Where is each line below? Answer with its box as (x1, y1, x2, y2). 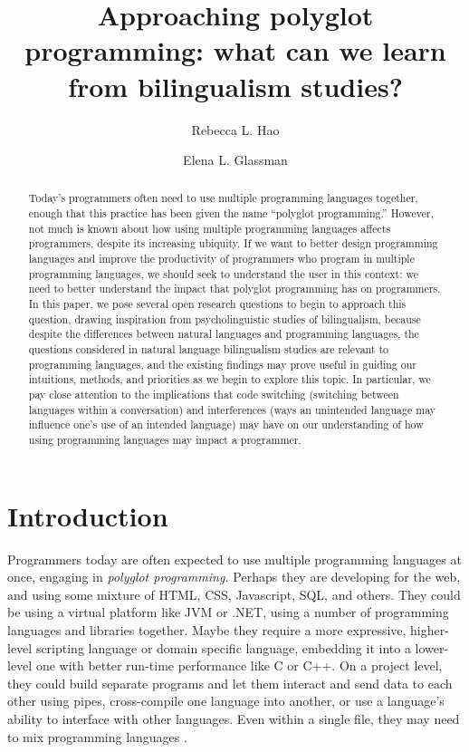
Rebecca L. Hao (191, 120, 280, 139)
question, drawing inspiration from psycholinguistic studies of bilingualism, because (28, 311, 421, 326)
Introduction (7, 497, 168, 534)
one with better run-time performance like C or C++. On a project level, (35, 656, 443, 675)
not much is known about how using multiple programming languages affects (28, 220, 391, 236)
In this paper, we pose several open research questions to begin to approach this (28, 296, 407, 312)
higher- (410, 620, 449, 639)
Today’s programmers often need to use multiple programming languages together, (28, 190, 418, 206)
